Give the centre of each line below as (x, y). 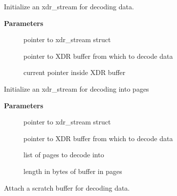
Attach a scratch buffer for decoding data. (67, 187)
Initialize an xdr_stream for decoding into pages (77, 88)
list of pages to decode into (64, 155)
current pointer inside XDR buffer (75, 72)
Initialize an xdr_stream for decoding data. (69, 6)
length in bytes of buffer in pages (73, 171)
